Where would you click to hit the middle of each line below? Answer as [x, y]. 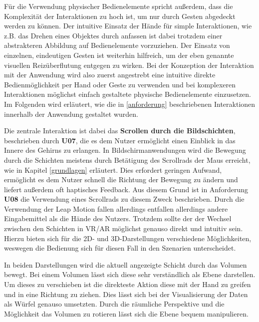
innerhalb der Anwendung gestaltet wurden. [71, 114]
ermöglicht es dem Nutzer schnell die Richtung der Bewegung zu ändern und [121, 179]
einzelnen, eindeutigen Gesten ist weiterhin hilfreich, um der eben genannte [119, 55]
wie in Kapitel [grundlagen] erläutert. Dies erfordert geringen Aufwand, [113, 169]
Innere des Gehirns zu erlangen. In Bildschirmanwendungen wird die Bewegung [125, 150]
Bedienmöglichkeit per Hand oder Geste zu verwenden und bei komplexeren [120, 84]
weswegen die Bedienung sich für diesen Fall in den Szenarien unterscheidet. [120, 248]
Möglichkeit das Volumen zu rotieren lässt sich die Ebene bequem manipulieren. [126, 313]
